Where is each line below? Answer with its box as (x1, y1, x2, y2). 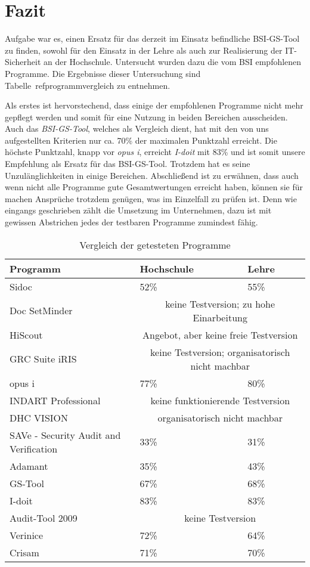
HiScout (10, 327, 43, 342)
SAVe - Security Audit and (10, 427, 121, 442)
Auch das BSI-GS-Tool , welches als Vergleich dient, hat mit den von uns (5, 122, 269, 135)
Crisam (10, 545, 39, 559)
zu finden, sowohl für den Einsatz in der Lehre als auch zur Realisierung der (5, 44, 283, 56)
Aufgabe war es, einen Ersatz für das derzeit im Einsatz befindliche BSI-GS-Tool (5, 32, 300, 45)
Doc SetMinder (10, 303, 73, 318)
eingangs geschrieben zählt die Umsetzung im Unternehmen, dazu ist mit (5, 204, 272, 216)
